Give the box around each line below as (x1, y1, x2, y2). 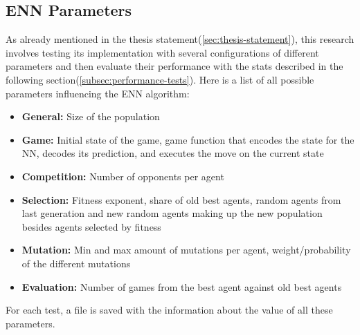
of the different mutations (21, 256, 131, 270)
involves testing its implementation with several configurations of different (6, 45, 319, 59)
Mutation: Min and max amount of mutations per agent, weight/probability (21, 242, 351, 257)
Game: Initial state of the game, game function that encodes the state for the (21, 132, 354, 146)
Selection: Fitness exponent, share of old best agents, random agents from (21, 192, 341, 207)
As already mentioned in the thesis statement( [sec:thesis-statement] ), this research (6, 32, 354, 46)
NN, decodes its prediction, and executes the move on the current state (21, 146, 324, 160)
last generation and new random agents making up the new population (21, 206, 323, 220)
